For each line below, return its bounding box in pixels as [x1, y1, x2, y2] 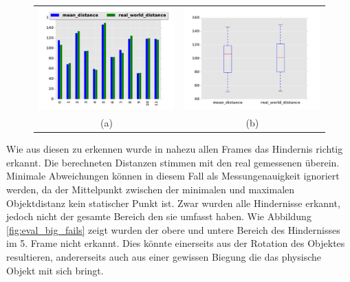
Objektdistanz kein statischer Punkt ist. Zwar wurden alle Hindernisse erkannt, [6, 195, 340, 210]
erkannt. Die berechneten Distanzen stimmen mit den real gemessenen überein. [6, 155, 340, 169]
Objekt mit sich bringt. [6, 263, 104, 277]
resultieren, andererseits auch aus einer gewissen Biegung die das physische [6, 250, 321, 264]
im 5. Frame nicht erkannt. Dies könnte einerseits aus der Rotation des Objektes [6, 236, 345, 250]
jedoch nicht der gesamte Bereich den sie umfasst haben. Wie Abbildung [6, 209, 311, 224]
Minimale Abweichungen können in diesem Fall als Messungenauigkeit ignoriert [6, 169, 340, 183]
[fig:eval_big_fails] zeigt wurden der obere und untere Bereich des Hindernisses [6, 222, 340, 237]
